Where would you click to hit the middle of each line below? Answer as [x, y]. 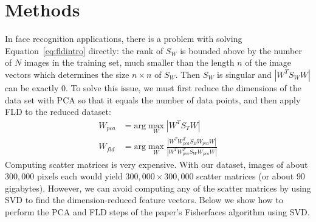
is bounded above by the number [241, 50]
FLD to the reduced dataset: [58, 112]
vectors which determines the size [67, 74]
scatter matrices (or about [245, 176]
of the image [268, 62]
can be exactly [32, 87]
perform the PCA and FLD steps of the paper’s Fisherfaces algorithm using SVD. [157, 211]
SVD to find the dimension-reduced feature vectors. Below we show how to [144, 200]
